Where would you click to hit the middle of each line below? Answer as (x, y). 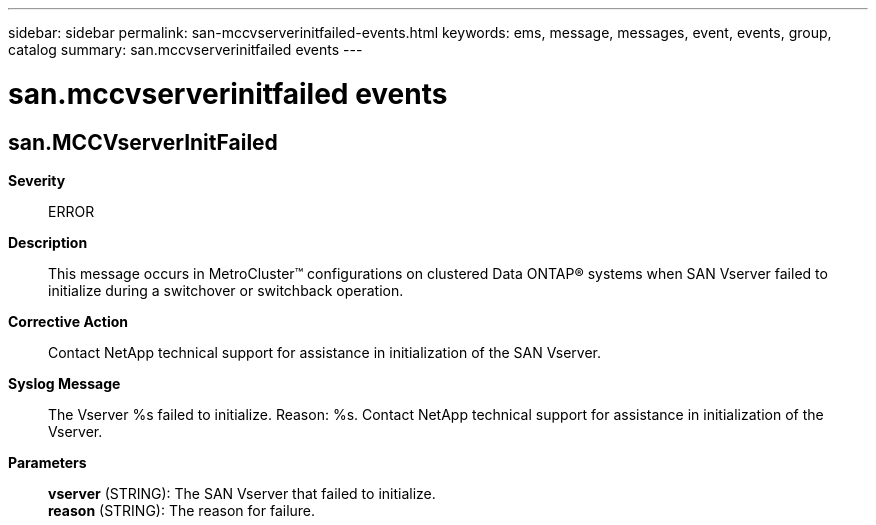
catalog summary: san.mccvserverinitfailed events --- (185, 49)
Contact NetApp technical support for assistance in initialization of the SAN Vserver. (324, 352)
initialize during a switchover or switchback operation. (226, 290)
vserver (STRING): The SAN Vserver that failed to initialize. (242, 493)
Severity (37, 180)
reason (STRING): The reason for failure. (182, 510)
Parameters (47, 462)
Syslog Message (64, 383)
